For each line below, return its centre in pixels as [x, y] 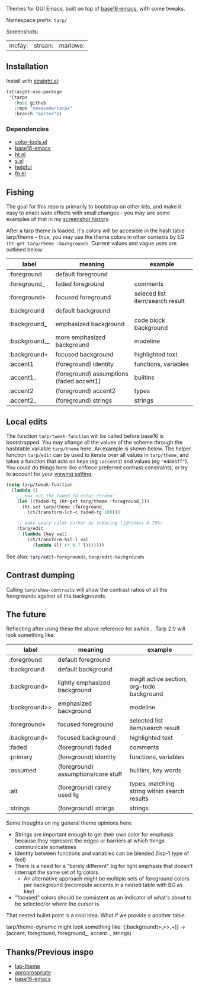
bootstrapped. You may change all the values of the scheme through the [94, 443]
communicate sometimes [46, 847]
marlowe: [72, 45]
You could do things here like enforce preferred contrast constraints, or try [97, 468]
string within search [157, 791]
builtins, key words [155, 771]
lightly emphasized [84, 683]
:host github [30, 103]
